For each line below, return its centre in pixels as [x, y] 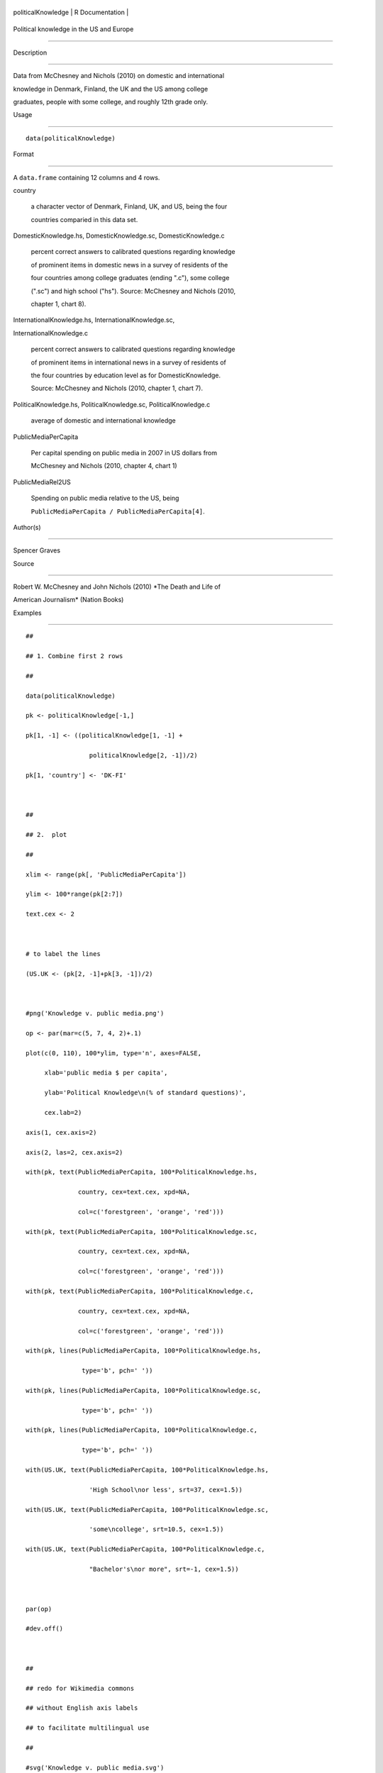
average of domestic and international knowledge [104, 421]
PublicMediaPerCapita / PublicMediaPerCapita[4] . [118, 511]
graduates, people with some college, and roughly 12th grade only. [111, 101]
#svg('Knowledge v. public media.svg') [95, 1767]
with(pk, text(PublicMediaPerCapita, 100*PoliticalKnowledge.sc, [142, 1232]
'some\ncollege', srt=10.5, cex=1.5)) [156, 1529]
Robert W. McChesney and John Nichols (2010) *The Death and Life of [117, 587]
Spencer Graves [37, 550]
